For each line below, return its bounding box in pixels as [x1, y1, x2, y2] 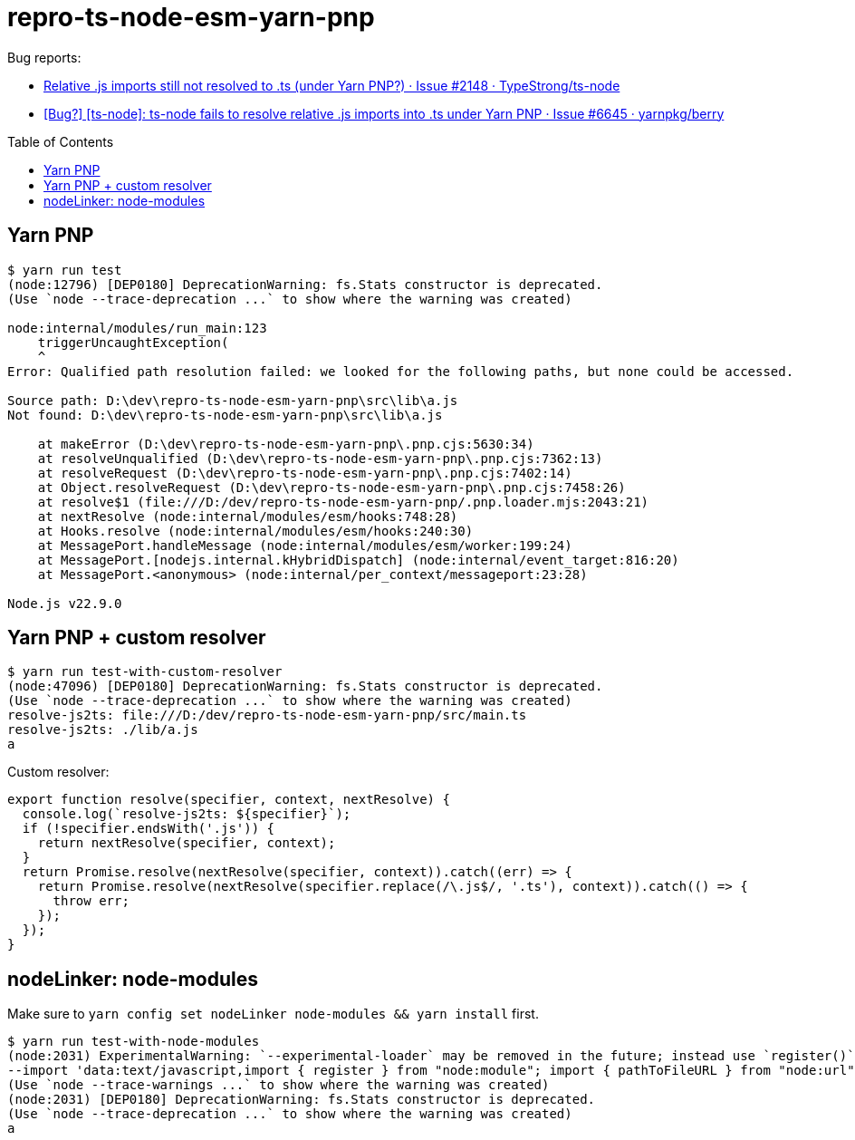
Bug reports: [7, 49, 82, 65]
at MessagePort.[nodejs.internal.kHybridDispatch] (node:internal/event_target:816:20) [37, 552, 679, 567]
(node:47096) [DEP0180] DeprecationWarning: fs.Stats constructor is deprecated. [7, 679, 603, 694]
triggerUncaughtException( [37, 334, 229, 350]
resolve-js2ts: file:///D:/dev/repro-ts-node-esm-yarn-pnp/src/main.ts [7, 708, 527, 723]
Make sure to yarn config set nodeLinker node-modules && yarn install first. [7, 1006, 539, 1022]
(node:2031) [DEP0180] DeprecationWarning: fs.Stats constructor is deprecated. [7, 1092, 596, 1107]
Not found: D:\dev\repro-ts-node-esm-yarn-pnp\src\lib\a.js [7, 407, 443, 422]
